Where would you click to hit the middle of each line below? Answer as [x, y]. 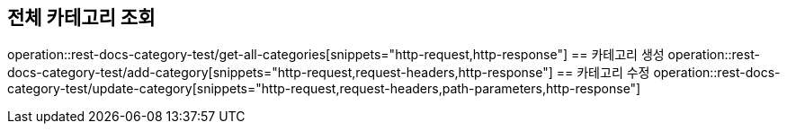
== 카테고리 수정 [603, 73]
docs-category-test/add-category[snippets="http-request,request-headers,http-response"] [280, 73]
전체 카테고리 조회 [81, 17]
